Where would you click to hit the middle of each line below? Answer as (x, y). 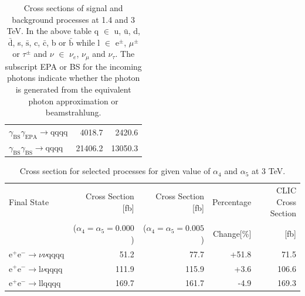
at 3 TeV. (268, 171)
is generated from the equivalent (73, 89)
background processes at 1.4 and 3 (74, 19)
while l (88, 42)
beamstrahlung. (73, 112)
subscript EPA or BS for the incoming (73, 66)
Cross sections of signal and (73, 8)
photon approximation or (73, 101)
